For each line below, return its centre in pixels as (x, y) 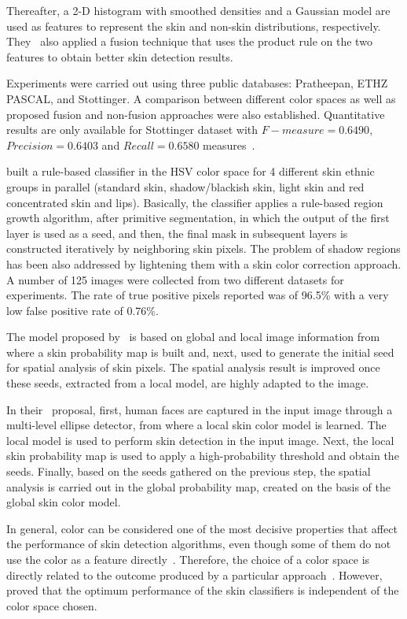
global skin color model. (64, 502)
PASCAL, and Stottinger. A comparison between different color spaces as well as (201, 98)
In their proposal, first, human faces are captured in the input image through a (200, 409)
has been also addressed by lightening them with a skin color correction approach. (204, 263)
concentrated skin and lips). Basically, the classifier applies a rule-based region (195, 202)
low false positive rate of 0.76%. (82, 310)
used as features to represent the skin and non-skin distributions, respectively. (194, 26)
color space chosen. (52, 605)
